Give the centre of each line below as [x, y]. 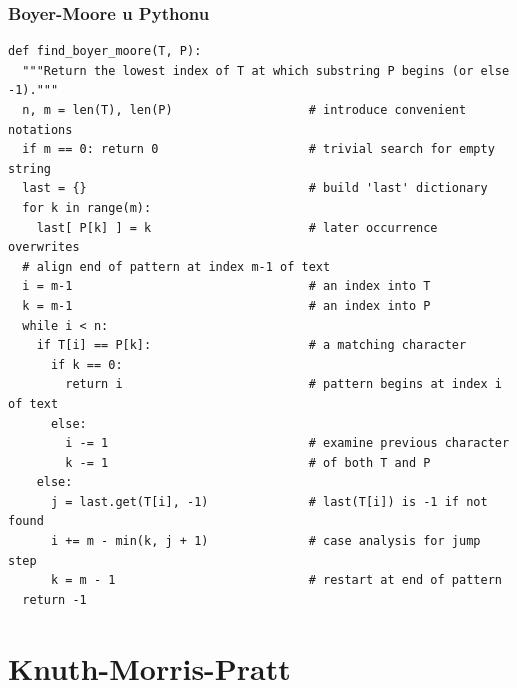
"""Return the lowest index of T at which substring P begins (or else [266, 70]
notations [40, 129]
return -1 [54, 599]
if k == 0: [86, 364]
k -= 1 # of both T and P [248, 462]
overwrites [44, 247]
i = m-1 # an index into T [226, 286]
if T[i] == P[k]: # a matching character [251, 345]
